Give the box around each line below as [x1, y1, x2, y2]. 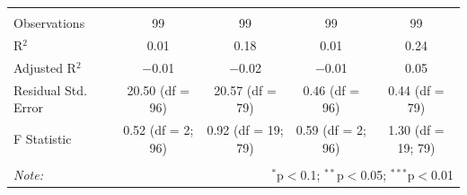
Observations [13, 13, 85, 31]
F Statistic [13, 129, 72, 147]
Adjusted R [13, 58, 76, 76]
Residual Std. [13, 80, 87, 99]
